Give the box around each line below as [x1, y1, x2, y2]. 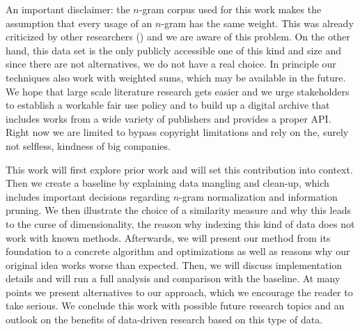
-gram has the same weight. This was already [161, 15, 354, 30]
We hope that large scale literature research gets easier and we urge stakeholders [6, 84, 350, 98]
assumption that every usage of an [6, 15, 152, 30]
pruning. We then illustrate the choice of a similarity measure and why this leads [6, 203, 351, 217]
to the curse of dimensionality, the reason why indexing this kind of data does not [6, 216, 355, 231]
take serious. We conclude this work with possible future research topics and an [6, 298, 345, 313]
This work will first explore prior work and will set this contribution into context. [6, 162, 353, 176]
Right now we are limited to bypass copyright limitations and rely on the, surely [6, 125, 349, 139]
